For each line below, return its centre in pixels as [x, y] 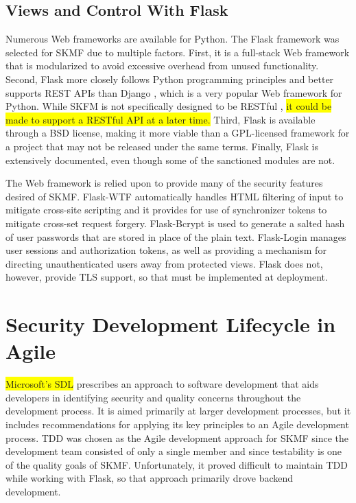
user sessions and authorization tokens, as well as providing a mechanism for [166, 250]
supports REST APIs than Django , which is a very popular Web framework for [174, 92]
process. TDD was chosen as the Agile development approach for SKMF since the [177, 437]
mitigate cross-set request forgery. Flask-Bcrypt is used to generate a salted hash [175, 223]
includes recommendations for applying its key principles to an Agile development [177, 424]
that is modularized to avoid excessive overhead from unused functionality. [162, 66]
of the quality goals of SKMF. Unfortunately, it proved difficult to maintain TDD [177, 464]
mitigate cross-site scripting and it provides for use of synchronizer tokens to [166, 210]
